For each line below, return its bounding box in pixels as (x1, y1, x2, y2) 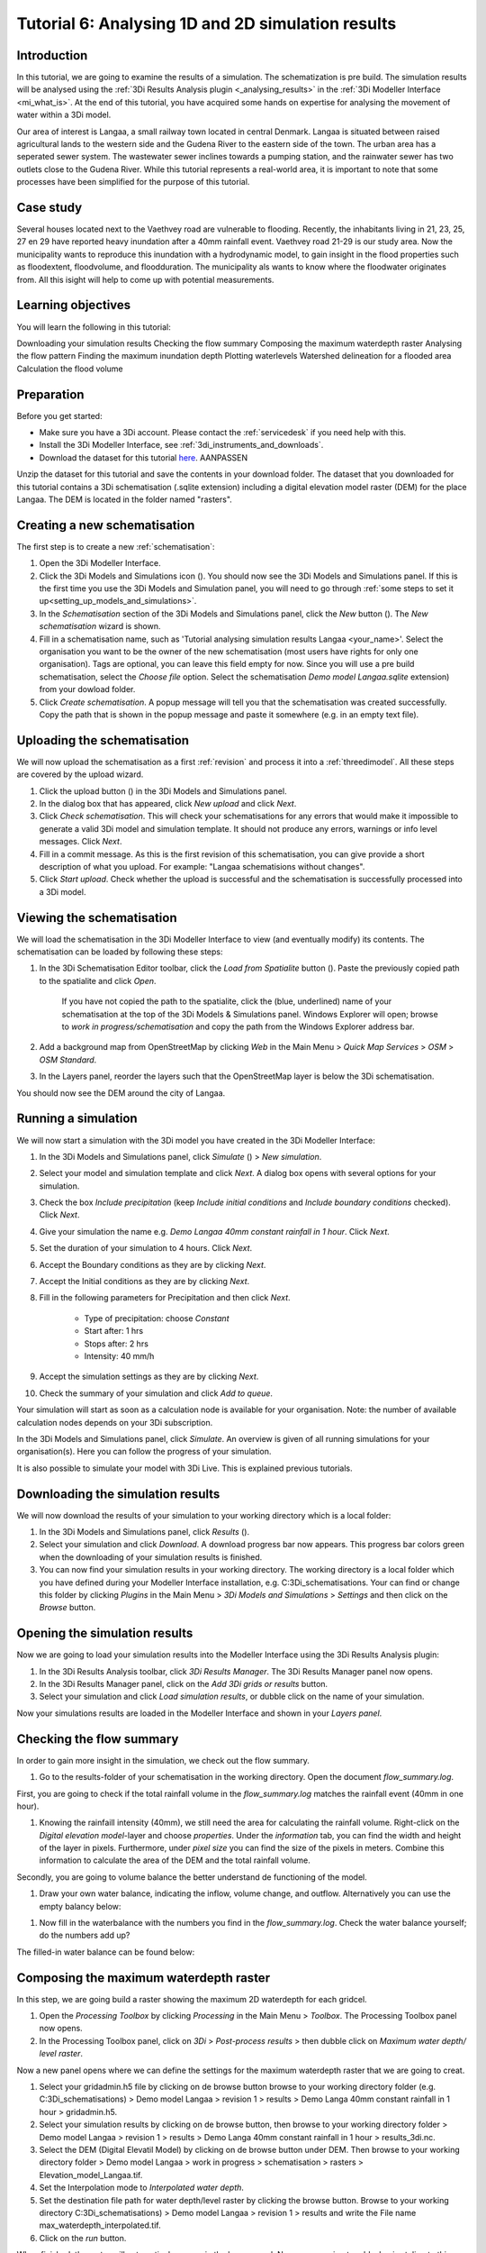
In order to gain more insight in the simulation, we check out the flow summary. (16, 1755, 310, 1765)
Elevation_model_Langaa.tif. (39, 2169, 143, 2180)
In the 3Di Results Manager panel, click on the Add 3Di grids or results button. (39, 1679, 328, 1690)
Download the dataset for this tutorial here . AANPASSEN (39, 452, 248, 463)
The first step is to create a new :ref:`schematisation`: (16, 541, 215, 552)
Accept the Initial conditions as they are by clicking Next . (39, 1276, 250, 1287)
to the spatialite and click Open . (39, 975, 157, 986)
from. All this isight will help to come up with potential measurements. (16, 274, 274, 285)
